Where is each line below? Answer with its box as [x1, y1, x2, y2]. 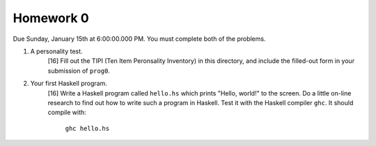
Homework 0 [13, 10, 90, 26]
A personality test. [30, 47, 83, 55]
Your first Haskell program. [30, 80, 107, 88]
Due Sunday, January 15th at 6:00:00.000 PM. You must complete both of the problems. [13, 35, 266, 43]
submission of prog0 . [47, 66, 111, 75]
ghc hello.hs [65, 125, 110, 132]
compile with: [47, 108, 86, 117]
